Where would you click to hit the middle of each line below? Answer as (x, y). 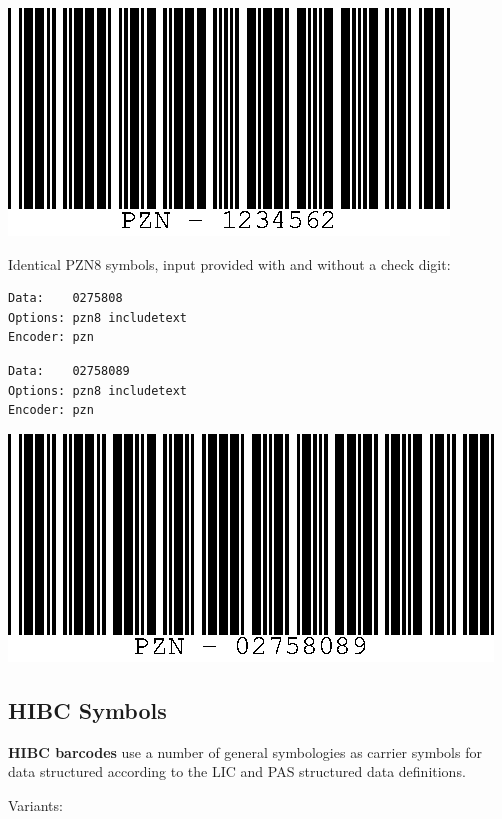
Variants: (35, 804)
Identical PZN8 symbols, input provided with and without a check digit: (229, 263)
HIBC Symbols (87, 709)
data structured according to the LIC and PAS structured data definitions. (237, 771)
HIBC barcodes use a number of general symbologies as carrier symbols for (245, 751)
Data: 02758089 (69, 370)
